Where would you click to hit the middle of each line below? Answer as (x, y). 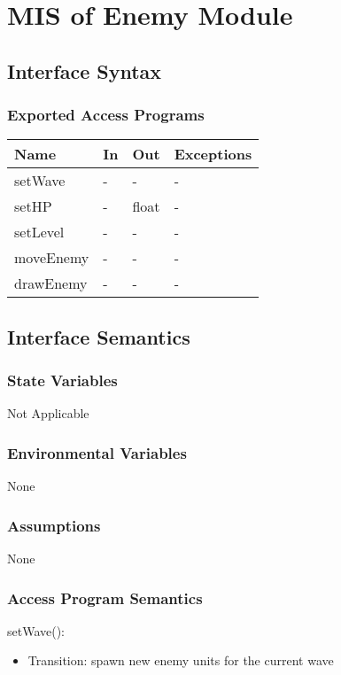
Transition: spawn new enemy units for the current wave (181, 660)
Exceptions (213, 154)
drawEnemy (51, 283)
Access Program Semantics (105, 597)
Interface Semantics (99, 336)
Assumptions (54, 525)
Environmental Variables (97, 452)
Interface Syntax (85, 70)
